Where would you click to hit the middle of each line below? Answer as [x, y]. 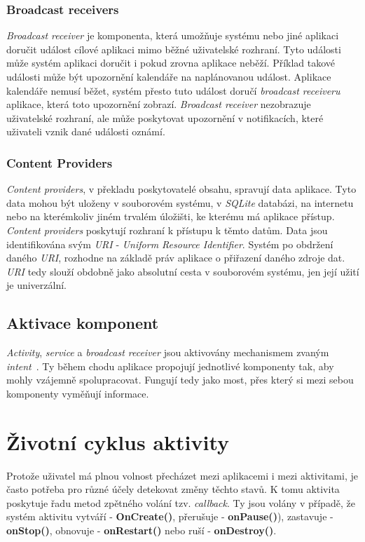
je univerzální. [37, 285]
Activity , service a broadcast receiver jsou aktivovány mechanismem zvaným [168, 352]
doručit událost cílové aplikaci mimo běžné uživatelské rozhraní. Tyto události [174, 49]
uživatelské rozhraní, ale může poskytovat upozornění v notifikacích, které [165, 117]
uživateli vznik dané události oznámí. [86, 131]
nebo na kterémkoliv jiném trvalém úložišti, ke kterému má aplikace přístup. [171, 216]
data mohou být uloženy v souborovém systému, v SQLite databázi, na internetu [180, 202]
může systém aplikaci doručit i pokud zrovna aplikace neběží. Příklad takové [171, 63]
